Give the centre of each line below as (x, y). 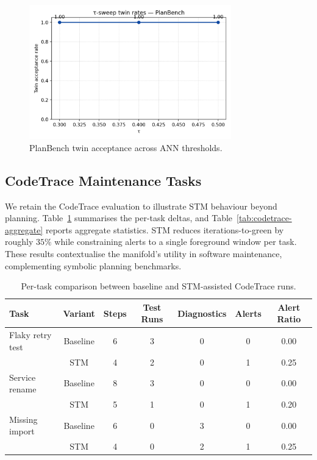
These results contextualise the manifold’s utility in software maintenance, (144, 254)
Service (23, 377)
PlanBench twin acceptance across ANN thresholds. (126, 147)
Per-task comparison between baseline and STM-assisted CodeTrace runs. (158, 286)
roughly (19, 242)
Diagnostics (202, 313)
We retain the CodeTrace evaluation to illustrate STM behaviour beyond (141, 206)
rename (23, 389)
